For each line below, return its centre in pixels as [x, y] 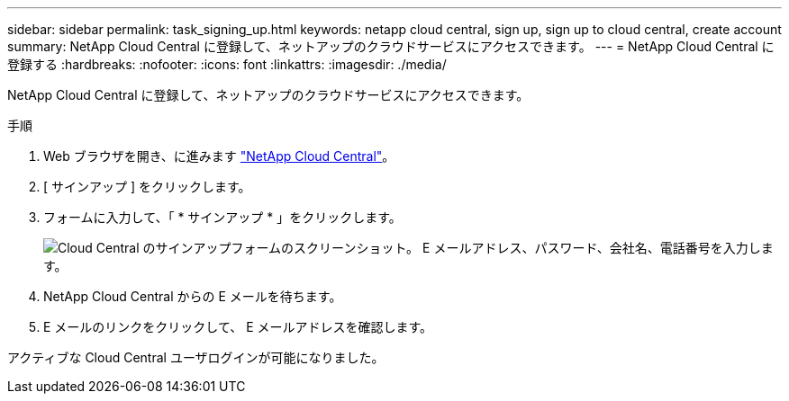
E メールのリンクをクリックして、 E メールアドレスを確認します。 [238, 327]
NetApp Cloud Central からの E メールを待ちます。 [193, 296]
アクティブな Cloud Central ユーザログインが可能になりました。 [196, 357]
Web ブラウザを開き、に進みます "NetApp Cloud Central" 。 [219, 156]
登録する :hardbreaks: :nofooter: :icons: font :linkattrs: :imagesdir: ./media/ [227, 64]
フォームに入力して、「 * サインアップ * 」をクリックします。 [222, 217]
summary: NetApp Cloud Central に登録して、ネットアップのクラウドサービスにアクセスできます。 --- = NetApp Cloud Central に [391, 46]
